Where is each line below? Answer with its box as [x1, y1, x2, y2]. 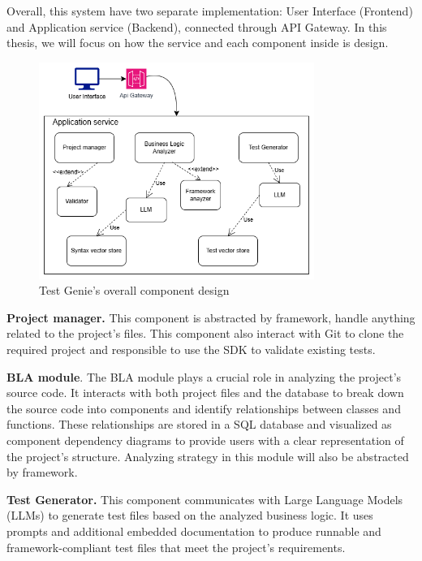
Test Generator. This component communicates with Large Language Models [6, 490, 403, 507]
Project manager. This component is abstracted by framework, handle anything [6, 309, 416, 326]
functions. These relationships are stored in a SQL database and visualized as [6, 416, 392, 433]
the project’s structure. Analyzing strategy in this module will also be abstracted [6, 447, 409, 464]
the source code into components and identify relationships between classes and [6, 399, 401, 416]
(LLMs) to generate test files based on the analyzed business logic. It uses [6, 507, 373, 524]
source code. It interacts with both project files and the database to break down [6, 384, 404, 401]
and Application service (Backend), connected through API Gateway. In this [6, 18, 387, 35]
